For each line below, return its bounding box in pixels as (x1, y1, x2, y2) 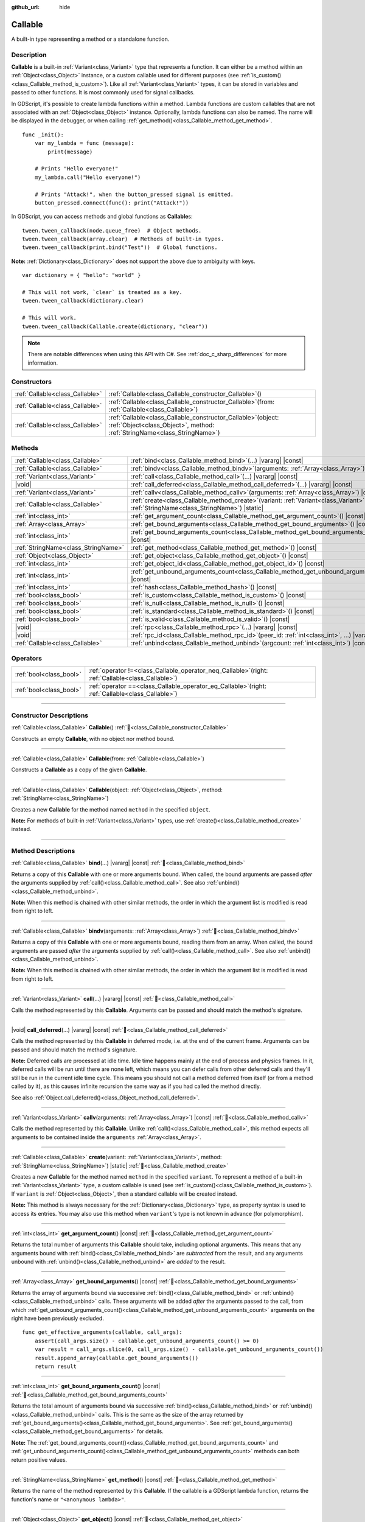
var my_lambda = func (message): (34, 140, 135, 147)
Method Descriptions (11, 847, 75, 855)
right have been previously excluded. (11, 1315, 105, 1322)
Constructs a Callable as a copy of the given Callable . (11, 766, 147, 773)
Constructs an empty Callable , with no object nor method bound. (11, 735, 175, 742)
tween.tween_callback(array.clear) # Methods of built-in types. (22, 236, 224, 243)
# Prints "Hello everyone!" (34, 165, 119, 172)
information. (27, 359, 58, 366)
